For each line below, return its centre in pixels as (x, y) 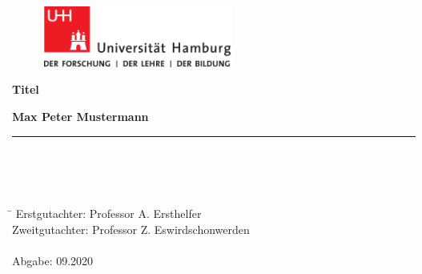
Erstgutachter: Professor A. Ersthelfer (109, 214)
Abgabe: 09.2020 (53, 261)
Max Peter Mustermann (80, 116)
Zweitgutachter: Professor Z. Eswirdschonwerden (131, 229)
